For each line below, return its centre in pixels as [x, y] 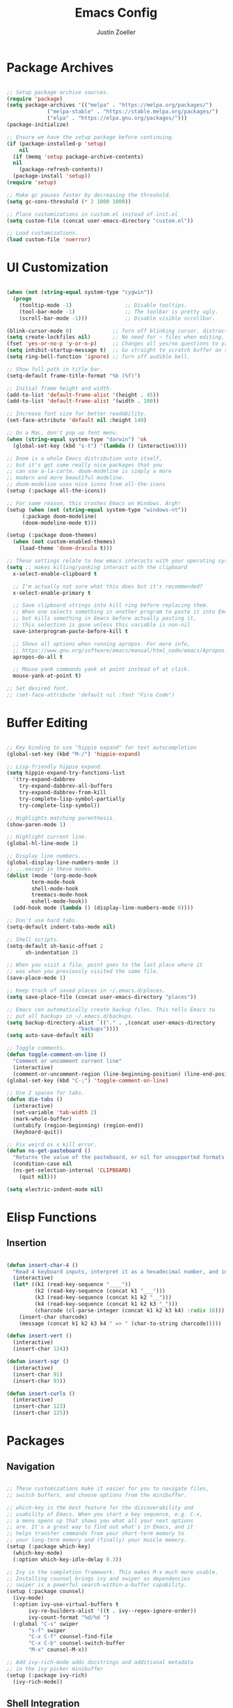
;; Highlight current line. [47, 837]
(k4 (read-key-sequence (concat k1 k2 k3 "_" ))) [106, 1304]
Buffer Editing [47, 723]
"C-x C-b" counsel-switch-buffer [77, 1643]
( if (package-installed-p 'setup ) [57, 143]
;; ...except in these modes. [50, 869]
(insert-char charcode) [54, 1317]
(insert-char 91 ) [38, 1374]
